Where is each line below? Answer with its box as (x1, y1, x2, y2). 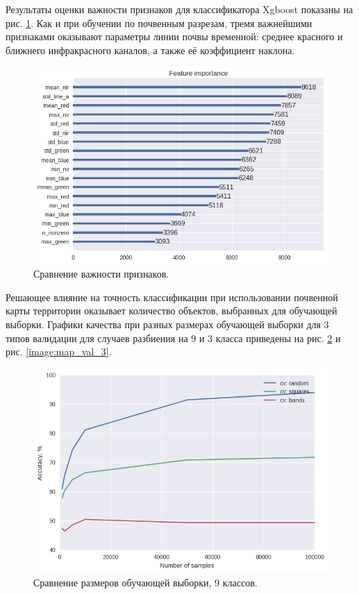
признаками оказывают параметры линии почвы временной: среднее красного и (6, 29, 343, 44)
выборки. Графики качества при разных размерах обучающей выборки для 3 (6, 316, 329, 331)
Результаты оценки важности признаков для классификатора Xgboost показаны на (6, 2, 353, 16)
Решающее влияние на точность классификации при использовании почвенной (6, 289, 338, 304)
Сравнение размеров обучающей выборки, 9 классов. (33, 575, 258, 589)
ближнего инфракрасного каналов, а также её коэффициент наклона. (6, 42, 295, 57)
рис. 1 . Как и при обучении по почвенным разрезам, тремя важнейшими (6, 15, 312, 30)
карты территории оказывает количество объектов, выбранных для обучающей (6, 303, 337, 318)
